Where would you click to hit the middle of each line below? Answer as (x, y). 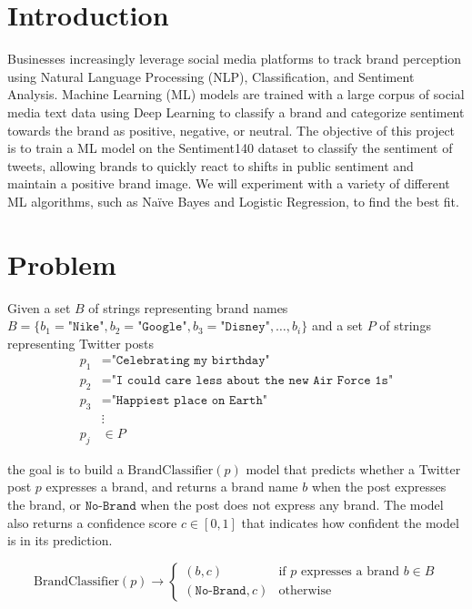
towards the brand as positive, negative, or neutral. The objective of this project (231, 130)
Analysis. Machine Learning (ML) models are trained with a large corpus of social (236, 94)
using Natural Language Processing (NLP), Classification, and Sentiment (211, 76)
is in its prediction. (60, 540)
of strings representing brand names (188, 307)
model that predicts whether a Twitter (353, 468)
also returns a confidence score (92, 522)
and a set (337, 325)
